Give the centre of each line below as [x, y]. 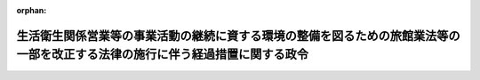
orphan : [32, 10]
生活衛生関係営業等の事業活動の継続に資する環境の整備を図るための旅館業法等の [238, 36]
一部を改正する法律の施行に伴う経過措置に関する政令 [162, 55]
